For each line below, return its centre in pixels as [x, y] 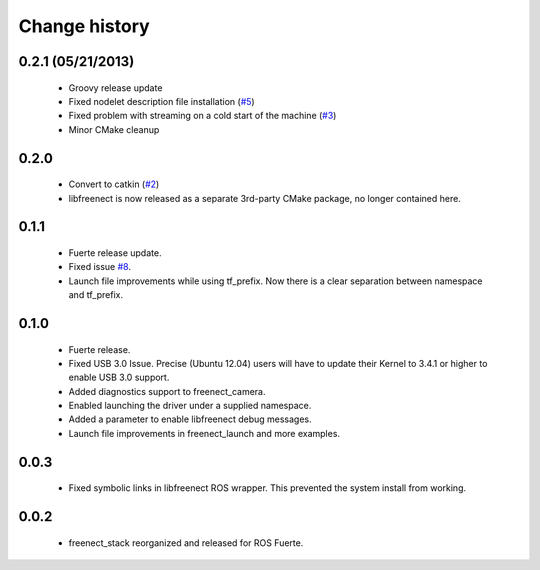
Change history [84, 26]
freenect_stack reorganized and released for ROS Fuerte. [186, 542]
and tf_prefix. [96, 295]
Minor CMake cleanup [114, 129]
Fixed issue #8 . [100, 267]
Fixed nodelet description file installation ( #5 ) [161, 101]
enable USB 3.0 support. [119, 377]
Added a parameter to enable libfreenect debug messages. [190, 419]
